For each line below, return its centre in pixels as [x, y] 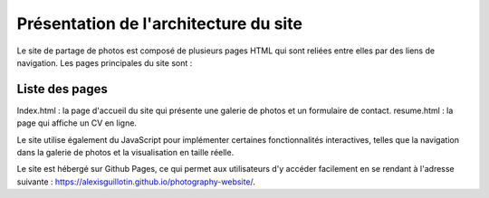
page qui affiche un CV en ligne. [77, 123]
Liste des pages [62, 89]
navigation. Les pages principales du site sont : [105, 62]
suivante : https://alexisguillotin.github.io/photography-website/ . [136, 182]
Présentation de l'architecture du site [160, 24]
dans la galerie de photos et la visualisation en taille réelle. [125, 153]
